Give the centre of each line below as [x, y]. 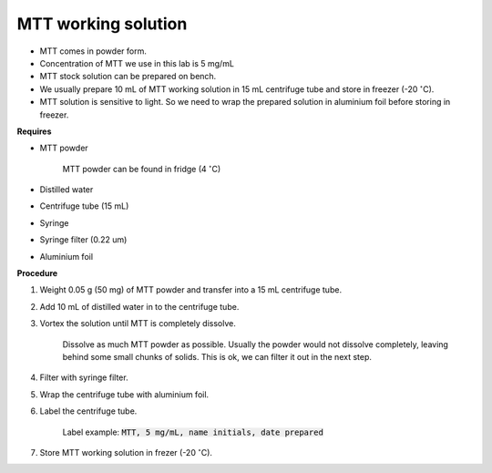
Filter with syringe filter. [84, 377]
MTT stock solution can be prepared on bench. [128, 77]
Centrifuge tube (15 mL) [84, 206]
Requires [34, 131]
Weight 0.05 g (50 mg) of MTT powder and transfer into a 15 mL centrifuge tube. [190, 290]
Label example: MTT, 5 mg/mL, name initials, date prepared [193, 432]
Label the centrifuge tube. [88, 411]
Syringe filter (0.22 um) [83, 240]
